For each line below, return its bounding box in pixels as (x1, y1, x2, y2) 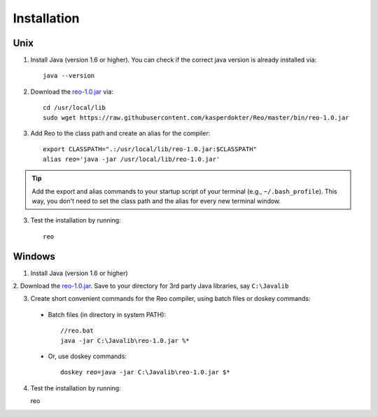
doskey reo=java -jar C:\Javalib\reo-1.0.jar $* (60, 368, 230, 376)
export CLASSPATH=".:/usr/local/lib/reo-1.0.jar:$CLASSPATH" (43, 146, 257, 153)
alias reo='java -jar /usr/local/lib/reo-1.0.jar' (43, 155, 220, 163)
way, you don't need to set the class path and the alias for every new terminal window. (31, 197, 281, 205)
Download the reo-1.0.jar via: (30, 87, 113, 96)
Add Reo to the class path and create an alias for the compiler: (30, 129, 211, 138)
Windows (13, 250, 55, 262)
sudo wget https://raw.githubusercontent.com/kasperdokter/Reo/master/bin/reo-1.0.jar (43, 113, 349, 122)
